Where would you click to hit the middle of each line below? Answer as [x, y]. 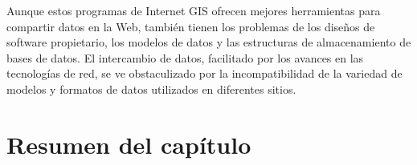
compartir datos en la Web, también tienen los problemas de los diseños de [191, 26]
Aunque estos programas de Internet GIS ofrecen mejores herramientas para [194, 10]
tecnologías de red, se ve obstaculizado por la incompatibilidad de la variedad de [204, 73]
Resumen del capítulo [129, 144]
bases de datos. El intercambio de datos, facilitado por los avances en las [185, 57]
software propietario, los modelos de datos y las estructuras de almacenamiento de [209, 42]
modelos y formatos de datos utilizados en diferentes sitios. [151, 89]
